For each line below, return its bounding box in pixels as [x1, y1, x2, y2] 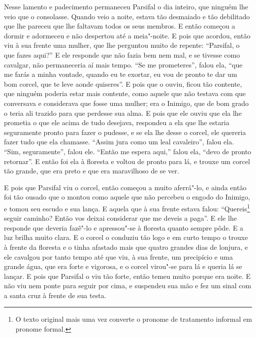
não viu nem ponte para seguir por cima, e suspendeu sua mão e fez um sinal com [4, 280, 252, 291]
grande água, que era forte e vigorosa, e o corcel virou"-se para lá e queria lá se [4, 261, 242, 271]
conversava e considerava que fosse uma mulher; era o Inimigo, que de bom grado [4, 98, 249, 108]
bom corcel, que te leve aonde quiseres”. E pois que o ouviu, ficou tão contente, [4, 78, 242, 89]
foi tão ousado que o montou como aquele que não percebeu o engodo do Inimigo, [4, 192, 250, 202]
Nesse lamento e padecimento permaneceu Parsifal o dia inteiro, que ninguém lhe [4, 1, 248, 11]
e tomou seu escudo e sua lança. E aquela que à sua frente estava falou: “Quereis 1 [4, 202, 250, 213]
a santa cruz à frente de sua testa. [4, 290, 106, 300]
